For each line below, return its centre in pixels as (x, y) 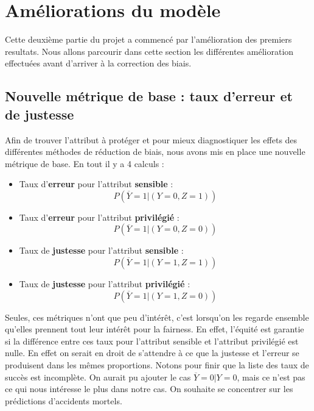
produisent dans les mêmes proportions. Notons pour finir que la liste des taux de (157, 365)
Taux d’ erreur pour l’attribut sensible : (96, 184)
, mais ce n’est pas (271, 377)
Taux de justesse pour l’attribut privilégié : (105, 284)
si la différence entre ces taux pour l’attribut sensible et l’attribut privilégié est (152, 341)
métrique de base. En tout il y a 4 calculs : (85, 163)
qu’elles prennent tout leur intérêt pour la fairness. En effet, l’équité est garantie (155, 329)
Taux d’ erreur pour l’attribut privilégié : (99, 217)
